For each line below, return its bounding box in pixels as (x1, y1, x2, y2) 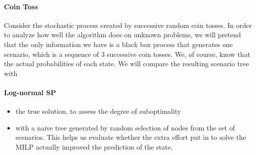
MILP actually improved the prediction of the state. (15, 141, 173, 152)
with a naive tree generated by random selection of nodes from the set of (15, 122, 235, 132)
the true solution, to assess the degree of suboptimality (15, 106, 181, 116)
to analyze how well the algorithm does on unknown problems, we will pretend (4, 29, 241, 40)
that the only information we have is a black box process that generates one (4, 39, 233, 49)
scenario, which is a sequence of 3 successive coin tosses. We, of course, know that (4, 49, 251, 59)
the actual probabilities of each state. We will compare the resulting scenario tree (4, 58, 249, 69)
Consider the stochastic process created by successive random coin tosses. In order (4, 20, 252, 30)
